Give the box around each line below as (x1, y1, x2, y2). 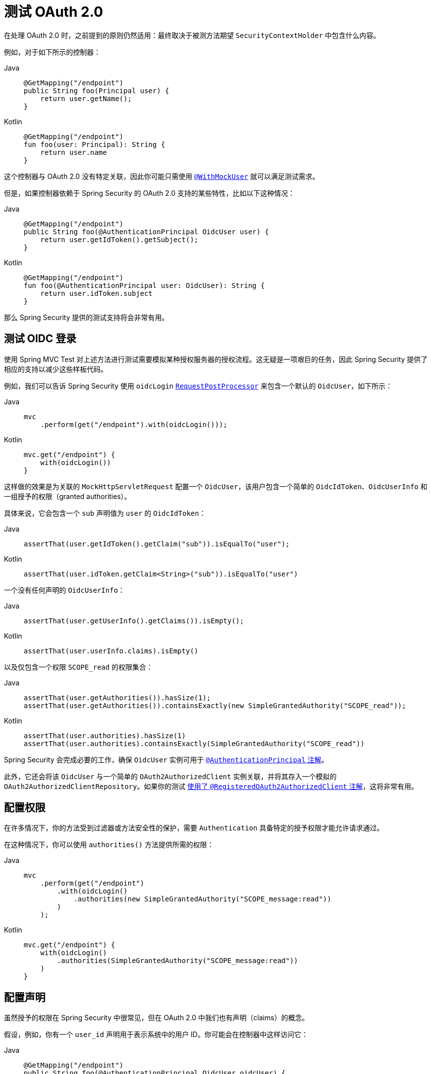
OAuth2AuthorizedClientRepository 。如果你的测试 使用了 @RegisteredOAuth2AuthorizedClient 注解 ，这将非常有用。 (4, 782, 418, 790)
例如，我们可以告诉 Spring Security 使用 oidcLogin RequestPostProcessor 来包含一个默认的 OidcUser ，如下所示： (4, 381, 393, 390)
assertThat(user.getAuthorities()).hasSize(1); (24, 693, 211, 702)
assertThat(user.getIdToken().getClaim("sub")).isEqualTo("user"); (24, 539, 290, 548)
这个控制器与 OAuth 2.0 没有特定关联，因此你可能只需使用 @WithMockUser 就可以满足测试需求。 (4, 172, 320, 180)
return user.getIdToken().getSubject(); (40, 235, 199, 244)
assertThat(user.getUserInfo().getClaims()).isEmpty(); (24, 616, 244, 625)
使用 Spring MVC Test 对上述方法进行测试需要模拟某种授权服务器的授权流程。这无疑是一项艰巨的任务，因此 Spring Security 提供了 (4, 355, 428, 363)
